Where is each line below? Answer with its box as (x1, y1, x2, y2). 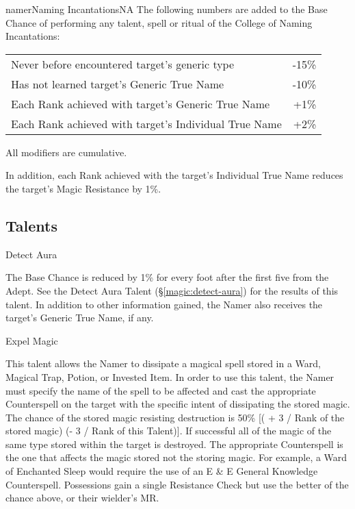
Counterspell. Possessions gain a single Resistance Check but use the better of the (5, 477, 349, 491)
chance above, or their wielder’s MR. (5, 491, 159, 505)
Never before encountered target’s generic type (11, 55, 235, 72)
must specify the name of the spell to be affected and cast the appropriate (5, 383, 316, 397)
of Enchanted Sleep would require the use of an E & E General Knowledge (5, 464, 318, 478)
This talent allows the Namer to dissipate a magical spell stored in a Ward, (5, 356, 321, 371)
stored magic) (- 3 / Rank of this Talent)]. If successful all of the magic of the (5, 423, 332, 438)
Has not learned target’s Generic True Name (11, 75, 224, 92)
